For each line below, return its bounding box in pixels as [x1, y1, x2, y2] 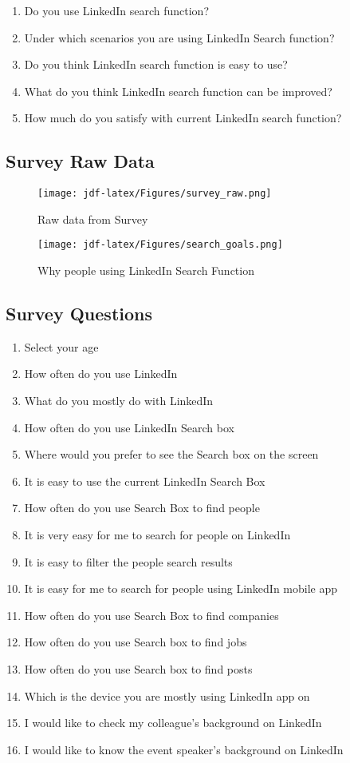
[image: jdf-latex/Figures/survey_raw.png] [37, 188, 272, 200]
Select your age [24, 338, 99, 355]
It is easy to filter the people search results [24, 553, 233, 570]
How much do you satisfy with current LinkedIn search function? [24, 109, 342, 126]
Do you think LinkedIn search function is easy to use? [24, 56, 288, 73]
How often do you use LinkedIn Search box [24, 419, 234, 435]
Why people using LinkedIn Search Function [37, 262, 254, 279]
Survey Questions [6, 301, 153, 326]
